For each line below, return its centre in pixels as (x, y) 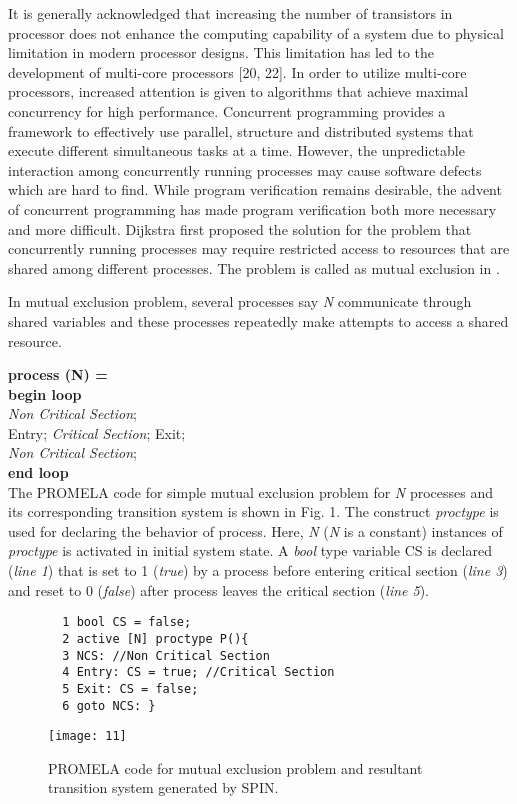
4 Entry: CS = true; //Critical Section (198, 672)
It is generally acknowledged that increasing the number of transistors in (230, 13)
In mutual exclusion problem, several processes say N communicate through (240, 301)
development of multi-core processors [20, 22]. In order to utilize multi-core (237, 71)
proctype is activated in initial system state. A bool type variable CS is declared (250, 550)
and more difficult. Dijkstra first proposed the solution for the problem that (240, 228)
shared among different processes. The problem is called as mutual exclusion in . (254, 267)
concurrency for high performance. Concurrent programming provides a (227, 110)
